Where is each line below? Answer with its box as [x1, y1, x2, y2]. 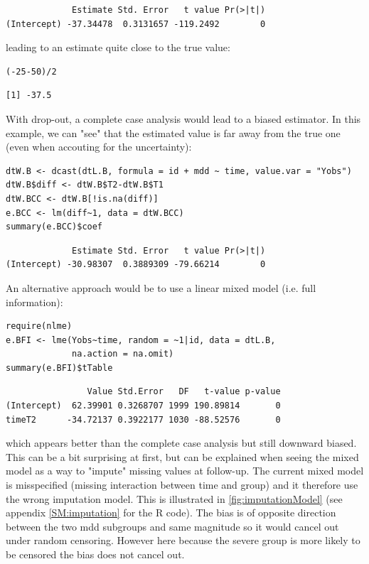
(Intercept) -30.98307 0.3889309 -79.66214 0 [6, 259, 266, 270]
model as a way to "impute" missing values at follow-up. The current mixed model [6, 463, 364, 478]
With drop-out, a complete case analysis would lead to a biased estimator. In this [6, 111, 361, 126]
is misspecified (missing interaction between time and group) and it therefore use [6, 477, 358, 492]
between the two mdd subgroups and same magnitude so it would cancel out [6, 519, 339, 533]
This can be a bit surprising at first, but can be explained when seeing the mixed [6, 449, 359, 464]
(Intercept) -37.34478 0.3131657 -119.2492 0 [6, 18, 266, 29]
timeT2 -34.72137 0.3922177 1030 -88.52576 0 [6, 414, 281, 425]
